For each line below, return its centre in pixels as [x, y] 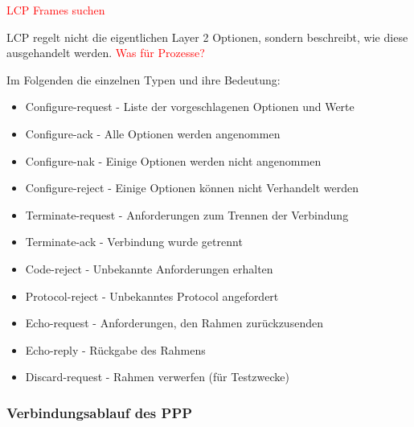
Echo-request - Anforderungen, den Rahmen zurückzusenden [174, 323]
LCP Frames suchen [56, 10]
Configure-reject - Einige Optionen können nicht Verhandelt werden [192, 188]
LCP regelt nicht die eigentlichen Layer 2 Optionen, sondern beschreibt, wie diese [207, 37]
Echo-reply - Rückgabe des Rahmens [115, 349]
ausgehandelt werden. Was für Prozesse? [106, 53]
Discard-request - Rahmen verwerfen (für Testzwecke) [157, 377]
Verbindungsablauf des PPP [100, 412]
